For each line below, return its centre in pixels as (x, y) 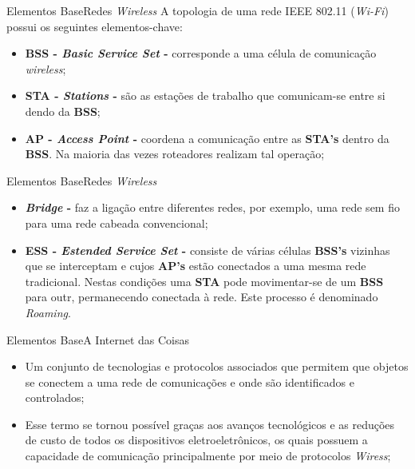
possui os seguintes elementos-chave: (95, 26)
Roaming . (48, 312)
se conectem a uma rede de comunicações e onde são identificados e (190, 382)
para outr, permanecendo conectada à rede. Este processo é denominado (202, 297)
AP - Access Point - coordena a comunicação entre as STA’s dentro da (207, 138)
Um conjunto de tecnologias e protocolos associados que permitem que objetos (217, 366)
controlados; (55, 397)
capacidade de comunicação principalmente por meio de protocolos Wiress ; (208, 456)
